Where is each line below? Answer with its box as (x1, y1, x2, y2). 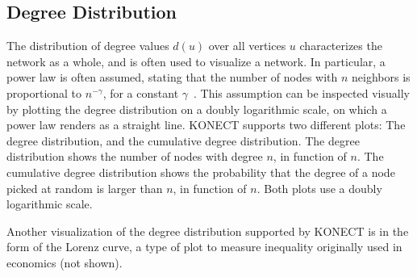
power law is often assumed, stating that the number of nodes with (6, 69, 338, 86)
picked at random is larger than (6, 179, 163, 196)
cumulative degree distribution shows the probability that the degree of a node (6, 163, 395, 180)
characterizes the (299, 37, 382, 54)
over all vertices (208, 37, 286, 54)
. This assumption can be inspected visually (194, 84, 410, 101)
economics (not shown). (6, 254, 123, 271)
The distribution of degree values (6, 37, 169, 54)
